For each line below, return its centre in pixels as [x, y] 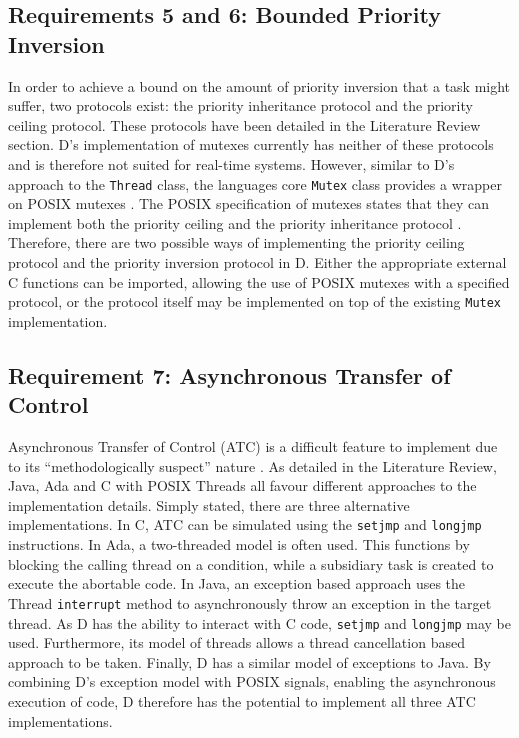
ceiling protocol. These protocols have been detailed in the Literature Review [244, 124]
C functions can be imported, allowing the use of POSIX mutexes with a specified [259, 281]
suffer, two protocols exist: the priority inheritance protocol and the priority [240, 105]
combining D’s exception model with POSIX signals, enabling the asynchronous [252, 681]
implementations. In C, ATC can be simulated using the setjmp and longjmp [245, 524]
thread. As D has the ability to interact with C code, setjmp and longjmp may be [260, 622]
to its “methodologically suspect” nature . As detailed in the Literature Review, [252, 465]
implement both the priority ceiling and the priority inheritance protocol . [235, 222]
